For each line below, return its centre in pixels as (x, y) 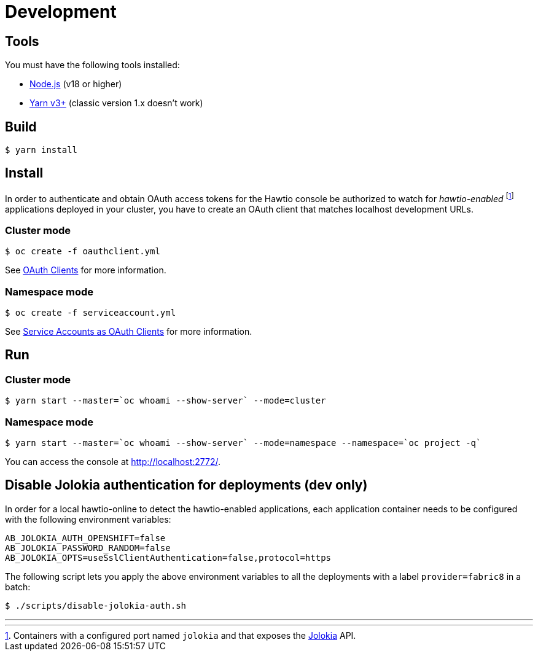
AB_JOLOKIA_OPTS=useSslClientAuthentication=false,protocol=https (168, 557)
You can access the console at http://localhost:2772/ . (113, 461)
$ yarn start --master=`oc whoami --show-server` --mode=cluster (166, 401)
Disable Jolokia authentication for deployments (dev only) (186, 485)
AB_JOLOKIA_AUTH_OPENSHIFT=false (85, 538)
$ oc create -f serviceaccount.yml (91, 313)
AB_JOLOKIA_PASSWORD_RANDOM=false (88, 548)
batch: (18, 587)
